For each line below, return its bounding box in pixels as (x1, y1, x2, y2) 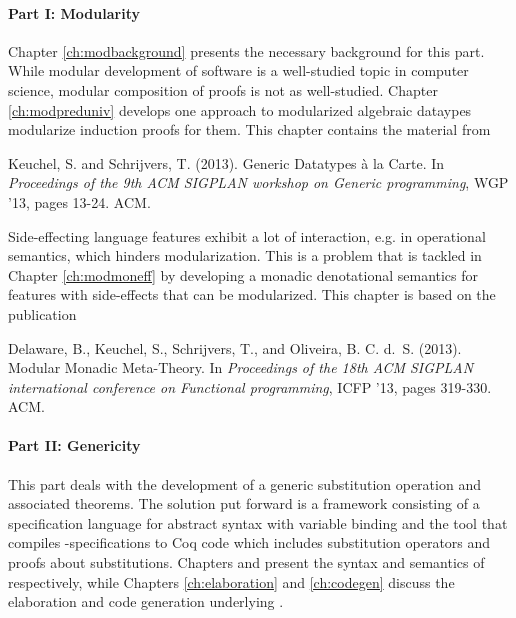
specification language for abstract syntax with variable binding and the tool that (8, 512, 508, 533)
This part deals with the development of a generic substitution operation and (8, 473, 481, 494)
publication (8, 303, 77, 324)
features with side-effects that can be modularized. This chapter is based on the (8, 284, 496, 305)
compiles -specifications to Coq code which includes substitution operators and (8, 532, 491, 553)
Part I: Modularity (8, 2, 140, 23)
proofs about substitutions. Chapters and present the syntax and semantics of (8, 552, 485, 573)
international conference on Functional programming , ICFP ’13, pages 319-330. (8, 376, 492, 397)
